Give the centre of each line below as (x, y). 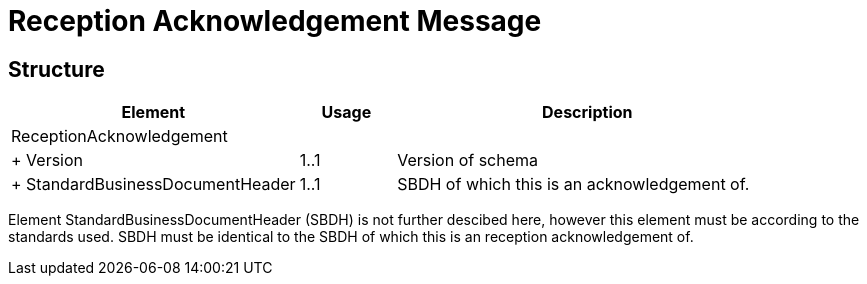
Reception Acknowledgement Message (275, 21)
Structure (56, 69)
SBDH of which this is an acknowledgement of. (573, 184)
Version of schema (468, 160)
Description (587, 112)
